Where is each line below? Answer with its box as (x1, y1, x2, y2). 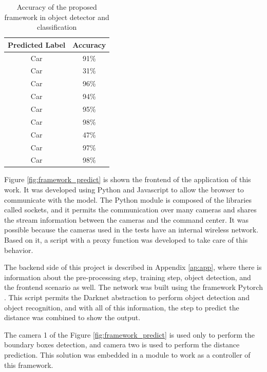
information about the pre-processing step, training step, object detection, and (4, 271, 251, 282)
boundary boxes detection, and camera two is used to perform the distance (4, 339, 240, 350)
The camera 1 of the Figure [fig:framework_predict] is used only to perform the (4, 329, 255, 340)
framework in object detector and (4, 11, 109, 22)
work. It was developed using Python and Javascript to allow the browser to (4, 184, 244, 195)
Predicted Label (8, 39, 66, 50)
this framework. (4, 359, 53, 370)
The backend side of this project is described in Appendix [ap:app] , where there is (4, 262, 262, 272)
